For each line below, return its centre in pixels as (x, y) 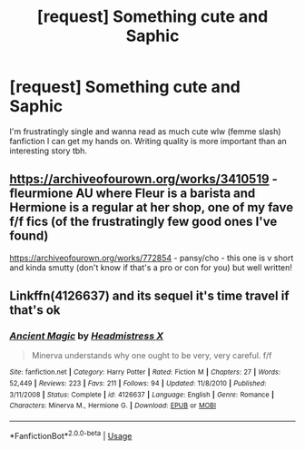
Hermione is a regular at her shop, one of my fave (151, 207)
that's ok (35, 310)
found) (29, 236)
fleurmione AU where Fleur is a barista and (133, 194)
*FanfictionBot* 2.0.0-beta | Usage (71, 435)
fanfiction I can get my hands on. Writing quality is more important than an (148, 141)
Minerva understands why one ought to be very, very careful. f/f (152, 356)
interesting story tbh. (49, 151)
